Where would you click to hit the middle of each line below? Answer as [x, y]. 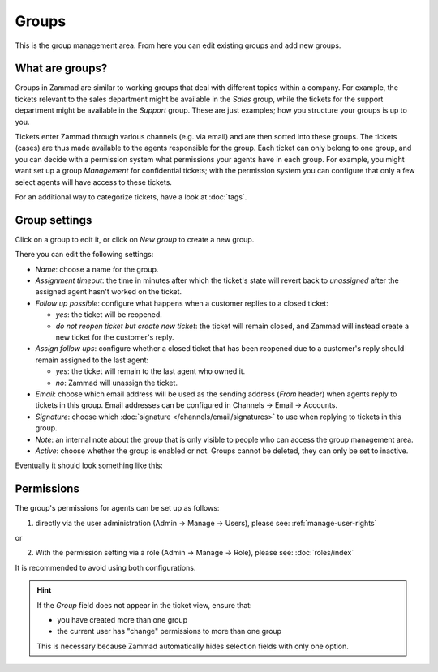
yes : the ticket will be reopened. [109, 315]
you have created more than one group [122, 619]
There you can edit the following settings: [84, 255]
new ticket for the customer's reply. [115, 337]
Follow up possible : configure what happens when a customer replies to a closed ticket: [182, 303]
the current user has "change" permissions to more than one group [170, 631]
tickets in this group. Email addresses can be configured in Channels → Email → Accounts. [187, 405]
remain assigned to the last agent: [92, 360]
